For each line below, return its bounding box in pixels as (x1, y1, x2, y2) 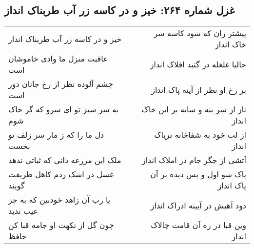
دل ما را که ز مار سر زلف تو (8, 129, 104, 141)
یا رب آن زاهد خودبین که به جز (8, 194, 111, 206)
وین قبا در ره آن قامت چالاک (151, 219, 246, 231)
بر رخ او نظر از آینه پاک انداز (151, 83, 246, 95)
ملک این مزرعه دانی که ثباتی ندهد (8, 154, 121, 166)
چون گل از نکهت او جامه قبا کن (8, 219, 114, 231)
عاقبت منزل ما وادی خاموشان (8, 53, 108, 64)
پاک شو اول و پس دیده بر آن (150, 168, 246, 180)
